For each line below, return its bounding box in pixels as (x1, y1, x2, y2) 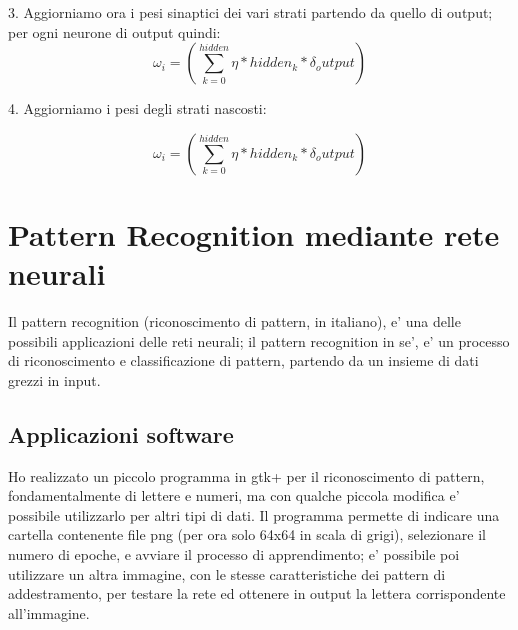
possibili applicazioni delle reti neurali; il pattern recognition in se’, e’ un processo (8, 330, 510, 351)
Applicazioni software (8, 418, 234, 449)
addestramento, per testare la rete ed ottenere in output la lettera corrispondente (8, 583, 506, 604)
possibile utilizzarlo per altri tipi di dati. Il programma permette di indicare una (8, 504, 500, 525)
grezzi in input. (8, 369, 101, 390)
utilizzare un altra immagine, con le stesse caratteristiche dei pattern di (8, 563, 446, 584)
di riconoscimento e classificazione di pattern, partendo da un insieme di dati (8, 350, 479, 371)
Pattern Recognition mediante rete (8, 213, 500, 254)
